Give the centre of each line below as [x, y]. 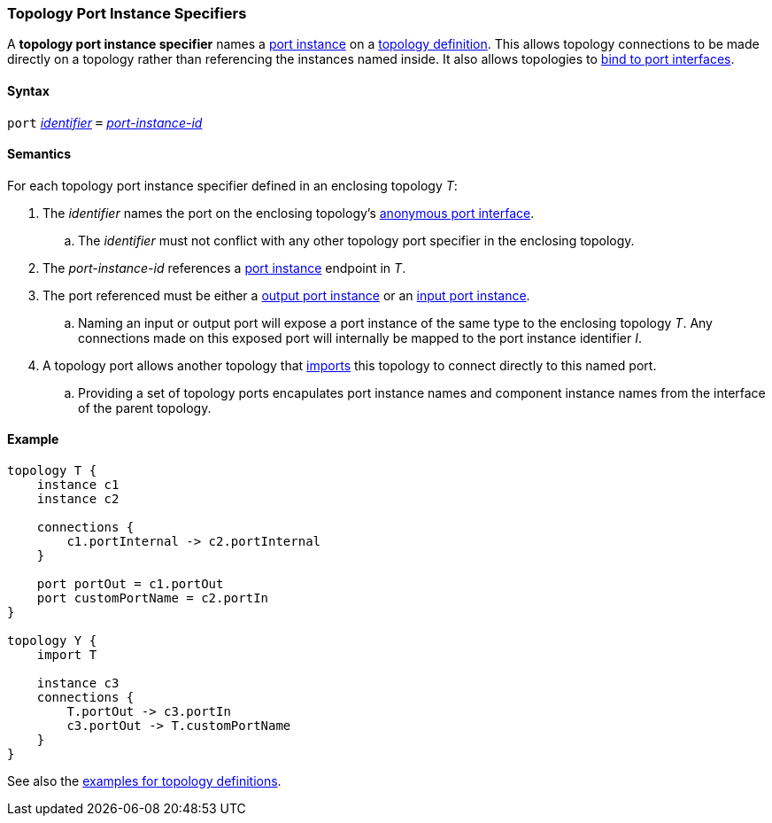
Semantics [39, 154]
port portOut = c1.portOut [130, 584]
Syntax [28, 90]
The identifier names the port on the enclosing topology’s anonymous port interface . [289, 213]
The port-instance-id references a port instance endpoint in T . [224, 268]
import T [67, 655]
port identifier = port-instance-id [105, 122]
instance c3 [78, 683]
